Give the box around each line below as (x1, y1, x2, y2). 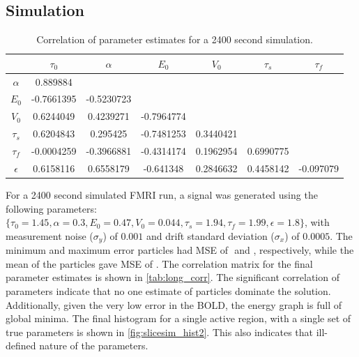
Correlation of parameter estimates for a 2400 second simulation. (36, 32, 313, 47)
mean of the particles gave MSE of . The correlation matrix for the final (6, 256, 313, 271)
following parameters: (6, 201, 97, 215)
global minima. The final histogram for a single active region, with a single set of (6, 311, 351, 326)
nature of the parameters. (39, 338, 148, 353)
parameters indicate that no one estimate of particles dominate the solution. (6, 283, 331, 298)
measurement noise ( (6, 228, 93, 243)
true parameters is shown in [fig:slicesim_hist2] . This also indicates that (6, 324, 314, 339)
